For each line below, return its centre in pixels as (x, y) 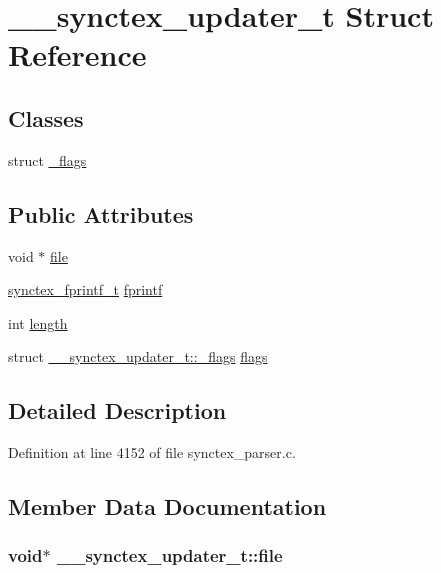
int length (38, 322)
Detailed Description (117, 410)
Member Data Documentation (167, 506)
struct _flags (47, 159)
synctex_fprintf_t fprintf (85, 289)
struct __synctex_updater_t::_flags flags (138, 356)
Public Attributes (101, 213)
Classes (46, 117)
